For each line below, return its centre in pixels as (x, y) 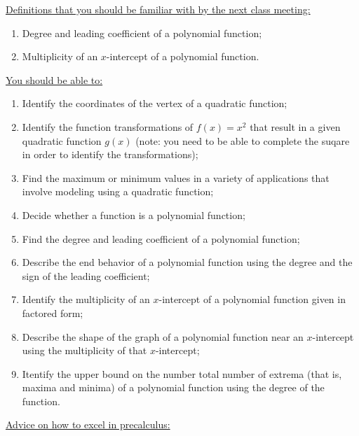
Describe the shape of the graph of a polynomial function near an (163, 336)
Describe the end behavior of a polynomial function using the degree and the (187, 262)
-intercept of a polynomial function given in (252, 299)
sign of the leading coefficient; (86, 275)
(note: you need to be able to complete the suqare (243, 140)
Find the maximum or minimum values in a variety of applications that (176, 177)
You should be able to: (54, 79)
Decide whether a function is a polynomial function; (134, 215)
